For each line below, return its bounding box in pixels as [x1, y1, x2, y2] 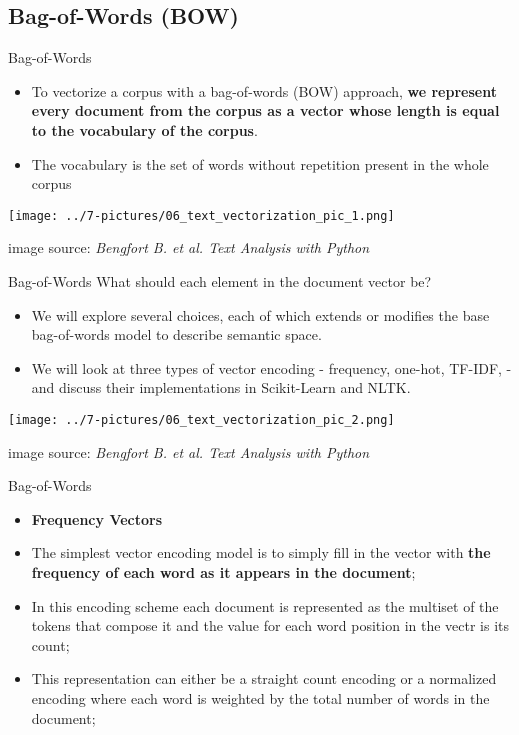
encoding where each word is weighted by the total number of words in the [31, 687, 490, 708]
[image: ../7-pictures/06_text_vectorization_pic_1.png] [8, 208, 395, 223]
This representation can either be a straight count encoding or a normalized [31, 668, 497, 689]
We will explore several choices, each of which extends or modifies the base [31, 304, 490, 325]
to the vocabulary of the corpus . [31, 119, 258, 140]
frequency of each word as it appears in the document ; [31, 562, 416, 583]
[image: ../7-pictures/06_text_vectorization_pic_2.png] [8, 412, 395, 427]
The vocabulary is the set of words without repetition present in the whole [31, 153, 489, 174]
